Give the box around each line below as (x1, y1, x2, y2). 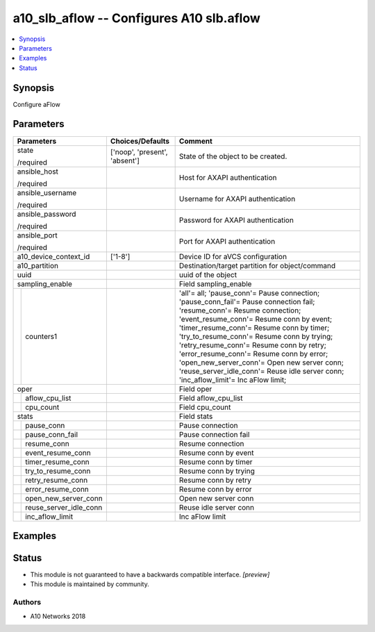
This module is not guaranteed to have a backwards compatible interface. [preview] (30, 570, 270, 579)
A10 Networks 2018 (30, 612, 86, 620)
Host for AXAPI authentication (178, 172, 277, 182)
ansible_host (17, 167, 59, 176)
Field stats (178, 411, 213, 421)
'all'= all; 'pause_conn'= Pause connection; (178, 288, 320, 298)
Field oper (178, 384, 212, 394)
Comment (178, 136, 212, 146)
